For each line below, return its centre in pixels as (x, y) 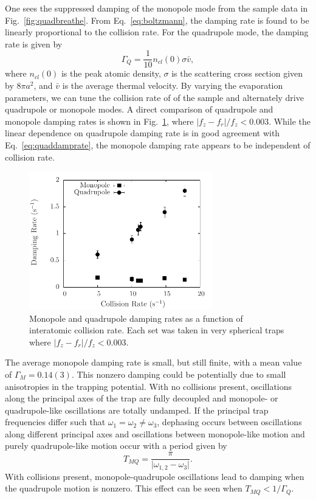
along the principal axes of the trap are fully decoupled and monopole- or (142, 398)
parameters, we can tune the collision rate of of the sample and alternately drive (154, 97)
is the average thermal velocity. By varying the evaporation (173, 85)
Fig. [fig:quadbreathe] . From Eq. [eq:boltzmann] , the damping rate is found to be (157, 20)
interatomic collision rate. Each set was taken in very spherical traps (157, 330)
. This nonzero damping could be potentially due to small (179, 374)
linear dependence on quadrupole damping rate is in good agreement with (143, 133)
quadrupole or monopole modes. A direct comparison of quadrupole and (139, 109)
